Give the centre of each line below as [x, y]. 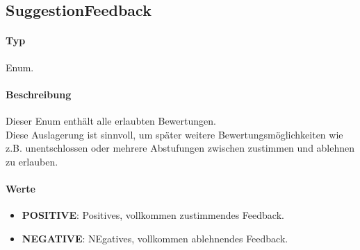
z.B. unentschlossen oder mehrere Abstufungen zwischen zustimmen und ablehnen [180, 148]
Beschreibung [39, 94]
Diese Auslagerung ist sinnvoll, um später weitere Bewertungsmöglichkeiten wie [174, 134]
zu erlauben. [32, 161]
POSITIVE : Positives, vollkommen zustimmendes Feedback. [153, 215]
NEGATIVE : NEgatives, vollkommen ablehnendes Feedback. [155, 238]
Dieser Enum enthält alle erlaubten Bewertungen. [111, 120]
